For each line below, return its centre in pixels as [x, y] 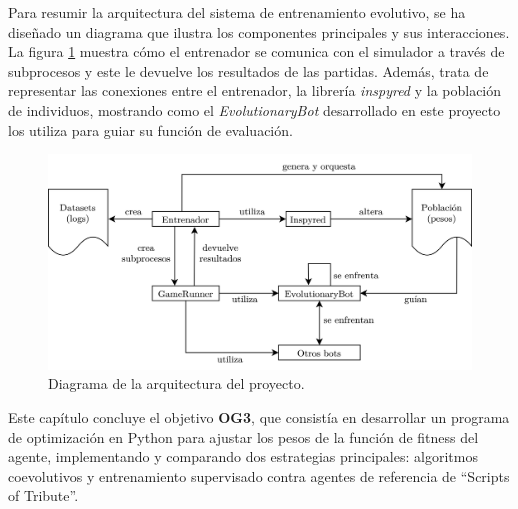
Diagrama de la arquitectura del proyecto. [176, 383]
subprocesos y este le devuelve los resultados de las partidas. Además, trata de [248, 70]
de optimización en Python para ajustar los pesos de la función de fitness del [243, 436]
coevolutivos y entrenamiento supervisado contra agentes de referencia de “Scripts [259, 475]
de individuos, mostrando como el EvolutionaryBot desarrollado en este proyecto [254, 109]
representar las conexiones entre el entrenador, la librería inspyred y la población [255, 90]
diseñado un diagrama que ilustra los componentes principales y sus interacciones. [259, 31]
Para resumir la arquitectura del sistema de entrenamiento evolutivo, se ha [237, 12]
